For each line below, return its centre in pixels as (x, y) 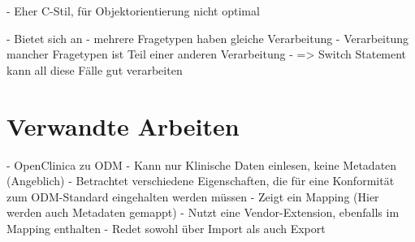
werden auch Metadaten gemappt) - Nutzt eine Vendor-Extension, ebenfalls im (203, 212)
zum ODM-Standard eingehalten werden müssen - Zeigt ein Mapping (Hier (193, 196)
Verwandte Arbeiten (123, 125)
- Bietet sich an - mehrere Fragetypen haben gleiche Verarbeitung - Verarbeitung (208, 38)
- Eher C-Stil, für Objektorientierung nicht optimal (133, 11)
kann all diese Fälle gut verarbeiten (95, 69)
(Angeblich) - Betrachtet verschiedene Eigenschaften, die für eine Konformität (201, 181)
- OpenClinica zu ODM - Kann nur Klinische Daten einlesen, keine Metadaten (202, 164)
